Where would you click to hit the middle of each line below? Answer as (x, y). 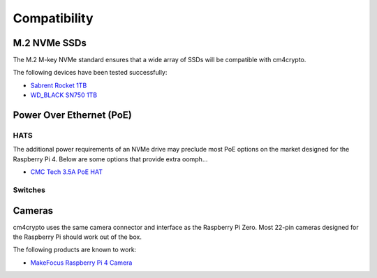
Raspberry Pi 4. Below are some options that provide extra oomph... (110, 159)
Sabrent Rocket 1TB (59, 85)
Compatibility (53, 18)
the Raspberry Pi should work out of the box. (77, 237)
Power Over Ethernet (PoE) (72, 115)
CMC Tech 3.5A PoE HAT (66, 172)
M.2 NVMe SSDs (50, 43)
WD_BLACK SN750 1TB (64, 95)
